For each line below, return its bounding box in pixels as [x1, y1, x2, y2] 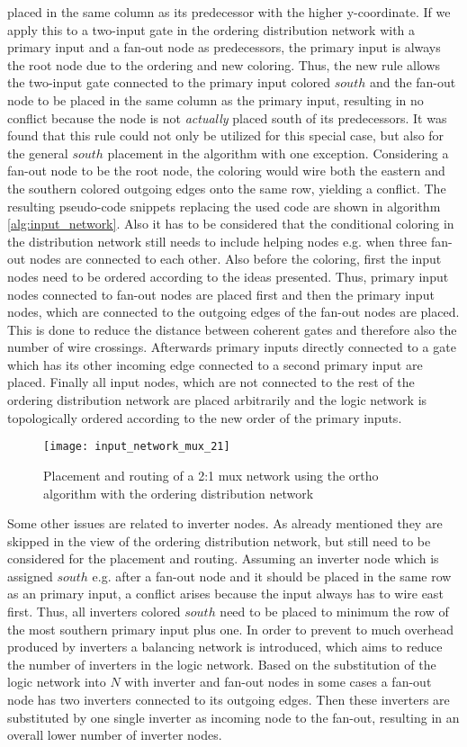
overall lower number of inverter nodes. [7, 725, 222, 744]
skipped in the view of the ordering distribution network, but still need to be [7, 531, 431, 550]
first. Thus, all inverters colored [7, 602, 181, 621]
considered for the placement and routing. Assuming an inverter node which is [7, 549, 439, 568]
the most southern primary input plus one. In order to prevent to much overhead [7, 619, 454, 638]
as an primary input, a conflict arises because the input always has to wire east [7, 584, 444, 603]
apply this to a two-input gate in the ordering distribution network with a [7, 20, 416, 39]
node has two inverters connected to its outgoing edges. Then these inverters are [7, 690, 450, 709]
